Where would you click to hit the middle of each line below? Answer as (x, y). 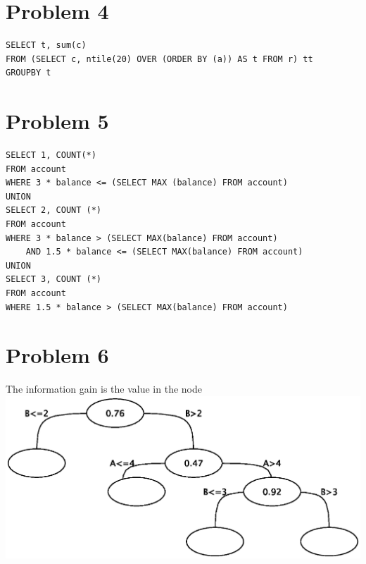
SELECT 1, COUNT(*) (51, 155)
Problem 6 (57, 355)
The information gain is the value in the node (104, 389)
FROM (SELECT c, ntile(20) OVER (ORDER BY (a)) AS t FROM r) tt (159, 59)
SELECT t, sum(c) (46, 45)
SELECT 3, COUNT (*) (54, 280)
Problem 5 (57, 121)
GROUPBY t (29, 73)
